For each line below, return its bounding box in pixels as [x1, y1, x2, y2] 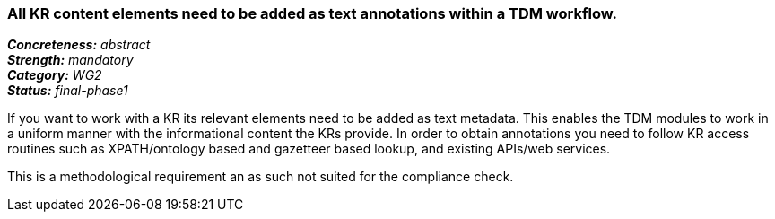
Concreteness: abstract [7, 37, 151, 53]
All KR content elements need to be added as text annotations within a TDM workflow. [7, 4, 617, 22]
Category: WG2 [7, 67, 102, 83]
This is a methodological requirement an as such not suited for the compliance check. [7, 169, 514, 185]
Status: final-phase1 [7, 83, 128, 99]
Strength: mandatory [7, 52, 134, 68]
